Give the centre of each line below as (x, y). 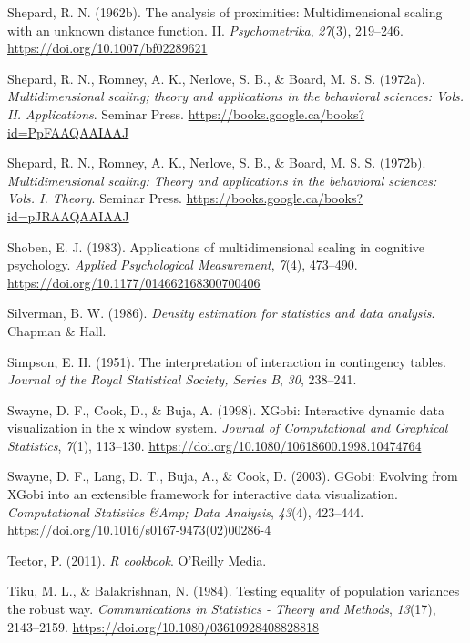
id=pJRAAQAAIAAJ (68, 215)
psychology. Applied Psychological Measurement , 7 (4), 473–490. (183, 265)
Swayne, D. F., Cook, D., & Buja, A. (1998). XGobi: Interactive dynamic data (226, 409)
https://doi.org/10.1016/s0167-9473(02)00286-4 (139, 530)
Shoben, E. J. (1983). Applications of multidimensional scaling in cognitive (216, 246)
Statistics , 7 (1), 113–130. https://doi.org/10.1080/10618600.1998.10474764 (215, 445)
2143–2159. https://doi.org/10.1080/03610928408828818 (163, 626)
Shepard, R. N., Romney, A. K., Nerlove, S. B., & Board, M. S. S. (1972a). (216, 78)
